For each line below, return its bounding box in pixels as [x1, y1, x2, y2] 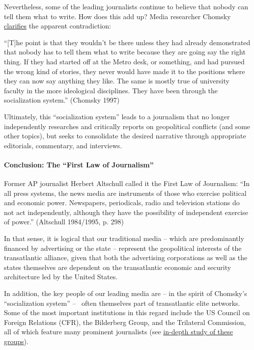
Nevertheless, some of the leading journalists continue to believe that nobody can [4, 1, 249, 11]
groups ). [4, 336, 28, 347]
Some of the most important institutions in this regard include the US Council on [4, 307, 250, 318]
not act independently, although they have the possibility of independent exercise [4, 207, 248, 217]
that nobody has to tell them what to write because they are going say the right [4, 47, 246, 57]
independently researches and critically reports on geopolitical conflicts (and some [4, 121, 251, 131]
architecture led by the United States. [4, 271, 118, 282]
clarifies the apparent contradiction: [4, 21, 112, 31]
